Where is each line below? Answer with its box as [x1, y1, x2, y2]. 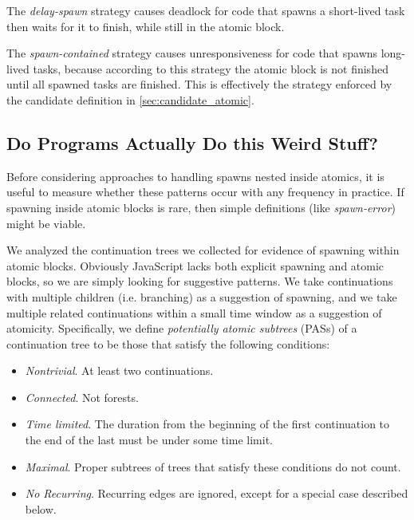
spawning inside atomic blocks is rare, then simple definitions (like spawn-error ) [6, 199, 396, 215]
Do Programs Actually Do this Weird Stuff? [6, 130, 378, 155]
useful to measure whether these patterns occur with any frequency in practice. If [6, 183, 404, 200]
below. [25, 500, 57, 517]
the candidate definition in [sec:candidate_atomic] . [6, 91, 254, 108]
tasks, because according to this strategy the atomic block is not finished [33, 60, 388, 77]
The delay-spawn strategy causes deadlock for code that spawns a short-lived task [6, 2, 405, 18]
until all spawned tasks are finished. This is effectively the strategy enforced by [6, 76, 392, 93]
